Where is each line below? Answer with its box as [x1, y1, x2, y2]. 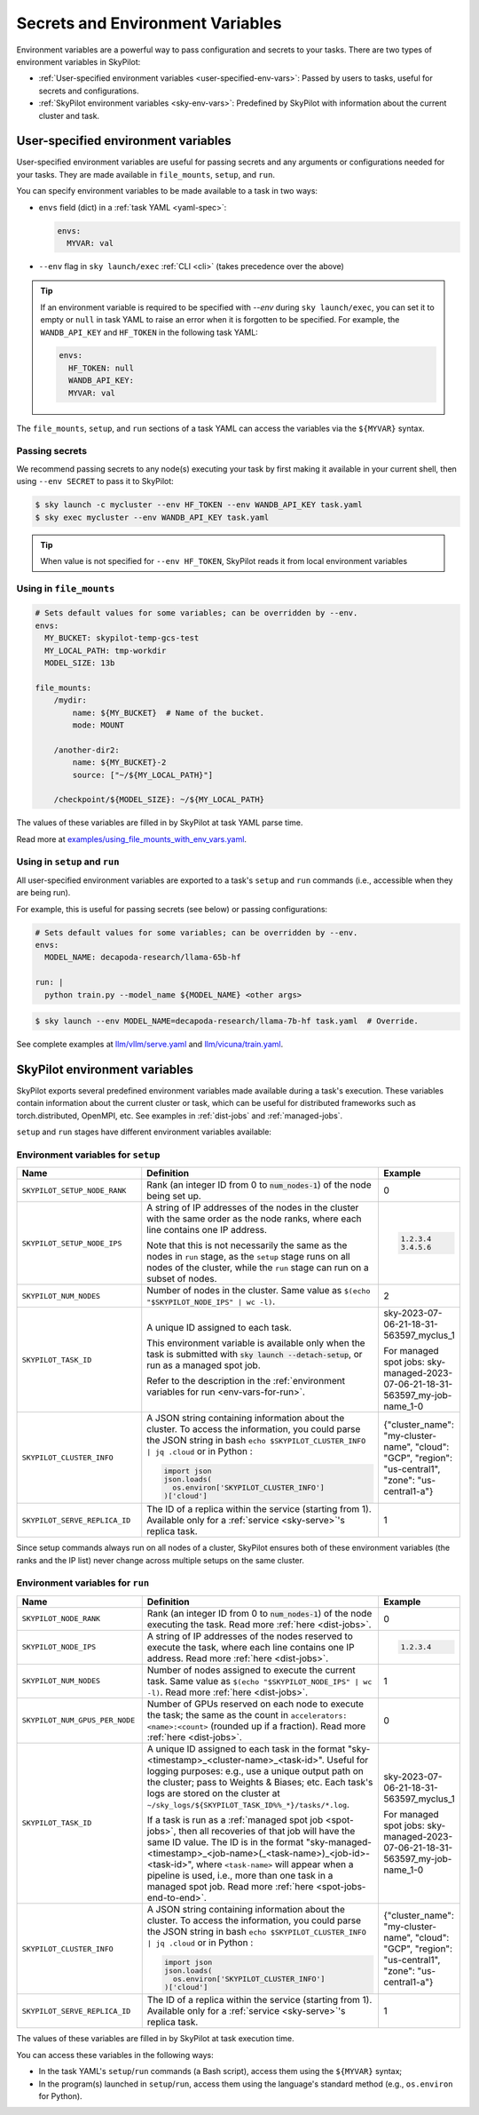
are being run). [16, 887, 71, 898]
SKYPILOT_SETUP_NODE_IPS [21, 1238, 122, 1248]
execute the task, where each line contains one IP [146, 1641, 355, 1653]
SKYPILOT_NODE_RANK [21, 1614, 101, 1624]
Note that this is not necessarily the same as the [146, 1239, 348, 1252]
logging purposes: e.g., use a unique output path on [146, 1764, 364, 1777]
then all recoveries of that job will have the [178, 1825, 356, 1837]
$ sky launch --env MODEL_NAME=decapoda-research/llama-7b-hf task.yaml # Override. [35, 1016, 419, 1026]
